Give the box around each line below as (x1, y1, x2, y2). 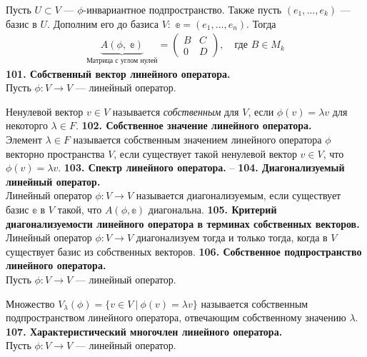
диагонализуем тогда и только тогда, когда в (136, 230, 328, 245)
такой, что (57, 202, 102, 216)
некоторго (6, 118, 48, 133)
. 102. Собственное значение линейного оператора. (75, 118, 312, 133)
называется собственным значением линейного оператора (73, 132, 322, 147)
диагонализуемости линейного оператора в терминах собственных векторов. (6, 216, 360, 231)
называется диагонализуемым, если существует (136, 188, 341, 203)
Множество (6, 296, 55, 311)
